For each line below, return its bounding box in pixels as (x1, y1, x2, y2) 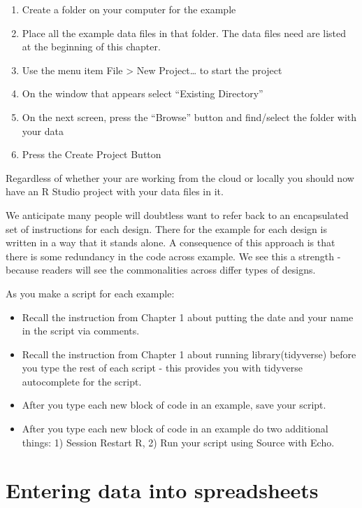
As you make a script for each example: (6, 285, 175, 300)
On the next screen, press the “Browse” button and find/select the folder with (22, 109, 357, 124)
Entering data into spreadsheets (6, 476, 319, 505)
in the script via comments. (22, 323, 140, 338)
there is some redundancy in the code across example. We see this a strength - (6, 248, 341, 263)
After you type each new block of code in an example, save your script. (22, 397, 326, 412)
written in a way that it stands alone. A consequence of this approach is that (6, 235, 335, 250)
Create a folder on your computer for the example (22, 2, 236, 16)
